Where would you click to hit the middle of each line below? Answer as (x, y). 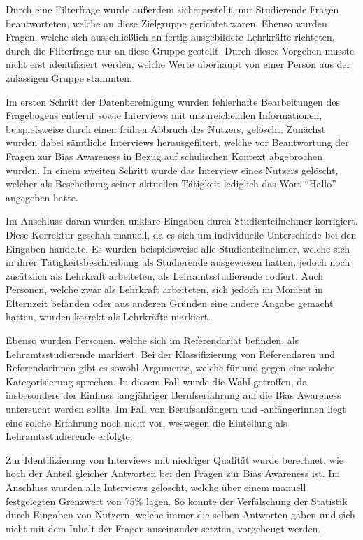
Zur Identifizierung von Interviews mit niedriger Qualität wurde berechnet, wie (175, 459)
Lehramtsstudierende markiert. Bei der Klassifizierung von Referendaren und (171, 354)
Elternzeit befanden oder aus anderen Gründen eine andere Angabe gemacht (170, 303)
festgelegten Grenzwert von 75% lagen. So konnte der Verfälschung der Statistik (177, 500)
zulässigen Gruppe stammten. (69, 77)
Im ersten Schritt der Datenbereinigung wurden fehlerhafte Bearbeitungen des (173, 101)
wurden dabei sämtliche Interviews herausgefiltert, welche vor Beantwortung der (177, 142)
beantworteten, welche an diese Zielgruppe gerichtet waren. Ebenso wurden (166, 23)
